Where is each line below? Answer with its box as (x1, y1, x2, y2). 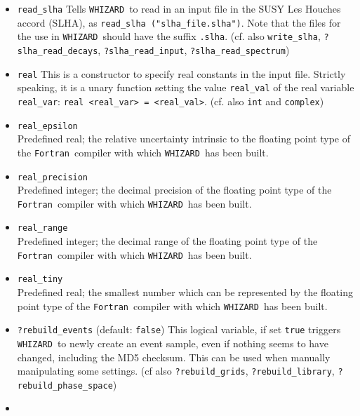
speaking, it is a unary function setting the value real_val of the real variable (17, 80, 354, 95)
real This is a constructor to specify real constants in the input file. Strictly (17, 66, 346, 81)
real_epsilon (17, 121, 78, 131)
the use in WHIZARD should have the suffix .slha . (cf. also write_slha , (17, 29, 321, 43)
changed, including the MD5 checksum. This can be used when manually (17, 349, 331, 364)
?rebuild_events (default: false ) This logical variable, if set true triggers (17, 322, 341, 337)
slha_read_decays (17, 46, 98, 56)
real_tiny (17, 274, 63, 285)
